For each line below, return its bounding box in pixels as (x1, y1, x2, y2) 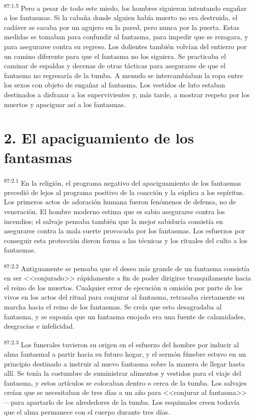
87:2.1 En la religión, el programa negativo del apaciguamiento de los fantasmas (4, 176, 241, 188)
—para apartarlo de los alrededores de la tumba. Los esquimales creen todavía (4, 396, 240, 407)
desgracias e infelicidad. (4, 321, 75, 331)
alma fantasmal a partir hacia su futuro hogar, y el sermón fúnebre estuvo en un (4, 348, 246, 359)
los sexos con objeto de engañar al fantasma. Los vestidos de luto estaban (4, 80, 225, 90)
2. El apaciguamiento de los (4, 128, 194, 148)
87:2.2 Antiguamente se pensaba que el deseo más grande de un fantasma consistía (4, 261, 250, 273)
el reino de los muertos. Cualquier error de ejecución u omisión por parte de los (4, 282, 243, 292)
